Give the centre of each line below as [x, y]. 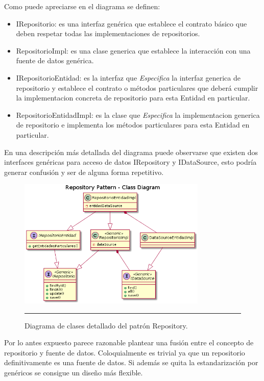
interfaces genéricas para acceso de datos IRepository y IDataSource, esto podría [130, 162]
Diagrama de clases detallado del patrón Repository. [106, 325]
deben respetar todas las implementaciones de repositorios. [108, 33]
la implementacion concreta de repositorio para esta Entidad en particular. [133, 98]
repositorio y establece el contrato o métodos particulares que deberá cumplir [137, 87]
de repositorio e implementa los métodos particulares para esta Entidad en [133, 125]
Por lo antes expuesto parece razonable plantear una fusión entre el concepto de [129, 342]
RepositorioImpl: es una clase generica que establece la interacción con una [133, 50]
